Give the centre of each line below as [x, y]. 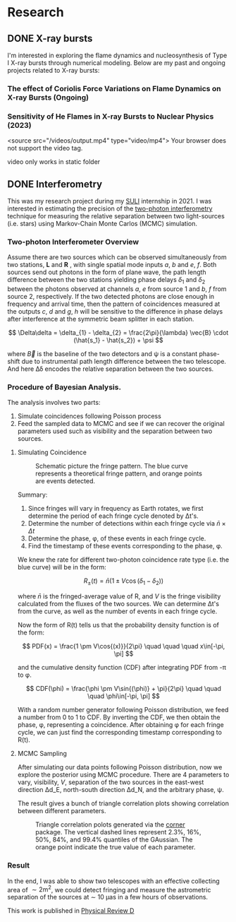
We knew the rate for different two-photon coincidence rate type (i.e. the [123, 560]
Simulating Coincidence [52, 452]
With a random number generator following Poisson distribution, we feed [123, 710]
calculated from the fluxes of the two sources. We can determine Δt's [118, 604]
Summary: [32, 495]
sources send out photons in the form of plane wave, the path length [107, 272]
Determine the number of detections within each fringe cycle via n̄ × [127, 524]
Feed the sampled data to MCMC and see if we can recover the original [121, 424]
